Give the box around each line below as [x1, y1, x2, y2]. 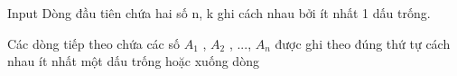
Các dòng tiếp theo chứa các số [7, 33, 180, 52]
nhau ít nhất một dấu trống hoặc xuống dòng [7, 52, 259, 71]
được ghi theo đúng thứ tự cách [275, 33, 451, 52]
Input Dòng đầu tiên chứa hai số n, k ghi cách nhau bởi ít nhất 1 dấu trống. [7, 4, 431, 22]
